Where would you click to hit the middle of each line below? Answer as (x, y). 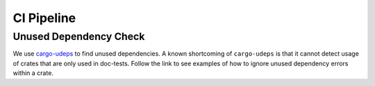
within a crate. (33, 73)
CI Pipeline (44, 18)
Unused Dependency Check (79, 36)
